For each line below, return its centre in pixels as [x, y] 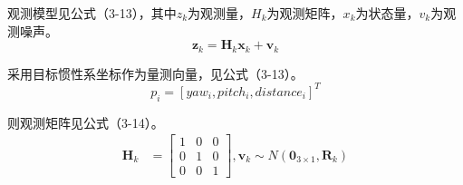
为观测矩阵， [305, 13]
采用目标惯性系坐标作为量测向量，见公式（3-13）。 [155, 73]
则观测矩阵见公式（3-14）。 [86, 122]
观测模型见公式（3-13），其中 [92, 13]
